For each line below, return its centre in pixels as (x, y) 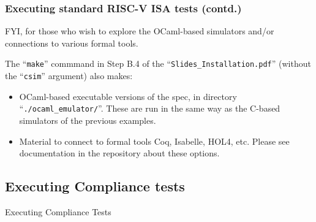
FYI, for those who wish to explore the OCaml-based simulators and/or (140, 31)
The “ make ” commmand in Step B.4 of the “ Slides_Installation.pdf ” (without (158, 63)
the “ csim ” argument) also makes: (69, 76)
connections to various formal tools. (72, 43)
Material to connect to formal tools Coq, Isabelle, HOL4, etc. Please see (154, 141)
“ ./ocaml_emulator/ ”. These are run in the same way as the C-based (150, 108)
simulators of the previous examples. (88, 120)
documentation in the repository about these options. (119, 153)
